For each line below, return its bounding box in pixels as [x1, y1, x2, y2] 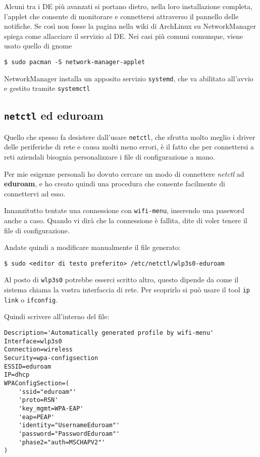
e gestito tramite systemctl [4, 83, 90, 93]
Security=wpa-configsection [4, 354, 98, 362]
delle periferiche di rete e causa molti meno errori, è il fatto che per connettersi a [4, 141, 254, 152]
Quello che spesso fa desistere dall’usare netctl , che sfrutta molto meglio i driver [4, 131, 255, 142]
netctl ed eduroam [4, 108, 103, 123]
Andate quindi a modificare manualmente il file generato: [4, 242, 181, 252]
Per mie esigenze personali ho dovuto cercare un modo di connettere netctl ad [4, 168, 244, 179]
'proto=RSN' [18, 396, 59, 404]
